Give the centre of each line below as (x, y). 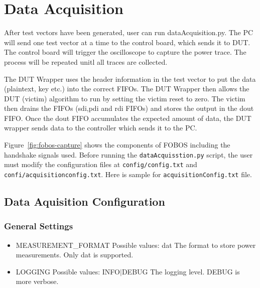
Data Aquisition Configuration (85, 201)
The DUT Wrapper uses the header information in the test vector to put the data (130, 79)
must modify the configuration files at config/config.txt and (101, 164)
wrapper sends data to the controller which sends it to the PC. (101, 128)
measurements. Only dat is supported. (75, 255)
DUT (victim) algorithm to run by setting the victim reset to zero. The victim (125, 98)
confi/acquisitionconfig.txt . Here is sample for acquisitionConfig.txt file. (128, 174)
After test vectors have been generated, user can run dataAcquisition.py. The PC (129, 32)
